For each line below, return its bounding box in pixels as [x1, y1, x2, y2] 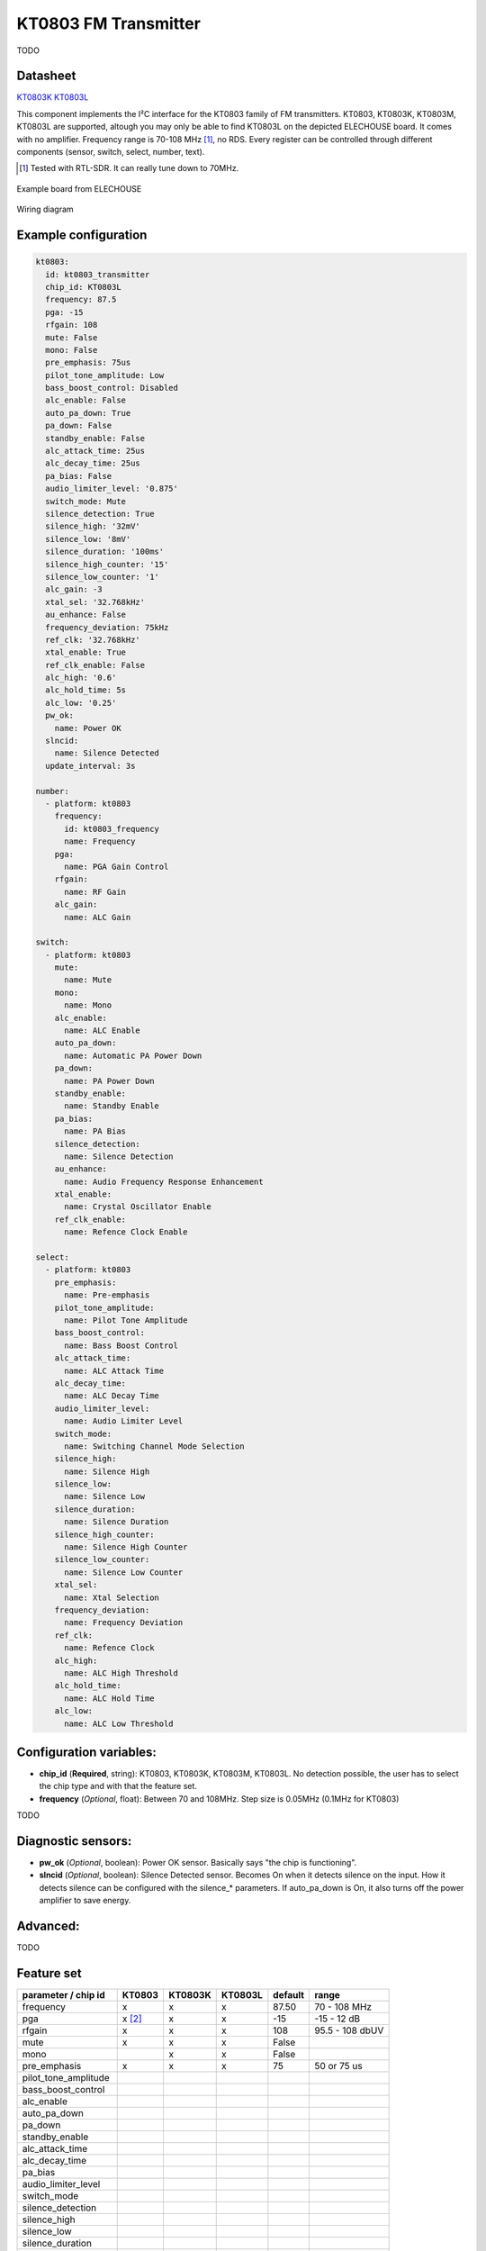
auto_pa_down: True [45, 408, 131, 418]
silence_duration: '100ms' [45, 547, 165, 557]
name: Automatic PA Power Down [64, 1050, 202, 1061]
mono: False [45, 345, 98, 355]
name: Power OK [54, 723, 121, 733]
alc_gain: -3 [45, 584, 103, 594]
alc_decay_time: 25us [45, 458, 141, 468]
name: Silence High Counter [64, 1542, 188, 1552]
